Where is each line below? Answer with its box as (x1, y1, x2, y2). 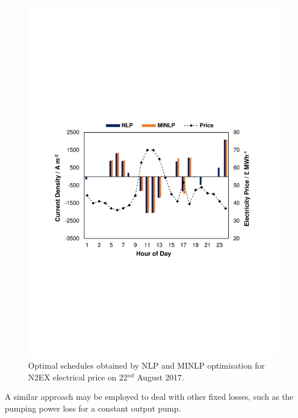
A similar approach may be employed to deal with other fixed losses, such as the (5, 390, 294, 403)
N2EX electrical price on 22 (28, 370, 128, 383)
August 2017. (137, 370, 184, 383)
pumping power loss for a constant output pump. (5, 402, 181, 414)
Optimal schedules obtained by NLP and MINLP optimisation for (28, 359, 265, 372)
